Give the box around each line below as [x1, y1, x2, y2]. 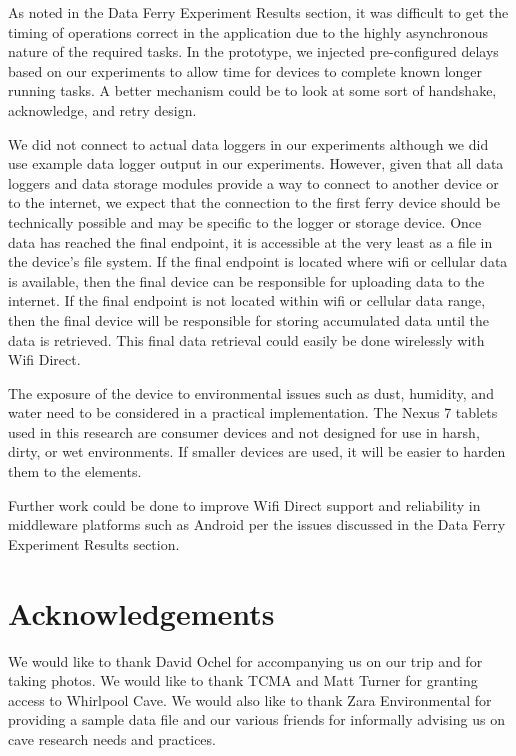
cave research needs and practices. [8, 728, 216, 749]
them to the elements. [8, 461, 142, 482]
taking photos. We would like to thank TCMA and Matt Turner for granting [8, 670, 478, 691]
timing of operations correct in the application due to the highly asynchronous [8, 21, 488, 42]
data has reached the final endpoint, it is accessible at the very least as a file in [8, 231, 493, 252]
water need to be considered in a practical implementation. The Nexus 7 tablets [8, 402, 498, 423]
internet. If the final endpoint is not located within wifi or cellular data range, [8, 290, 486, 311]
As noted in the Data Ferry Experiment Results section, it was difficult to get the [8, 2, 509, 22]
